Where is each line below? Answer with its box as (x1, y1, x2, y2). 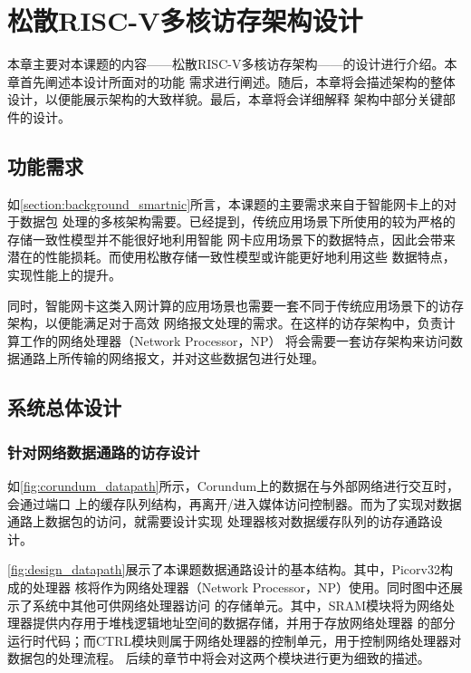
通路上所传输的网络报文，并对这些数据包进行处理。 (19, 349, 324, 368)
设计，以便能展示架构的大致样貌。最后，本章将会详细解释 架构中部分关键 (7, 90, 443, 109)
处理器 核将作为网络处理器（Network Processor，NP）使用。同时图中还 (32, 578, 451, 597)
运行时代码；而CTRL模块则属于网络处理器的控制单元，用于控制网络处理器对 (7, 630, 462, 649)
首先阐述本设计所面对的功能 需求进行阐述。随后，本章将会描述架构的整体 (19, 72, 456, 91)
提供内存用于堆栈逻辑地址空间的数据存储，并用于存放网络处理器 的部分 (32, 613, 456, 632)
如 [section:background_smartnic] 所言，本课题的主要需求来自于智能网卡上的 (7, 194, 445, 213)
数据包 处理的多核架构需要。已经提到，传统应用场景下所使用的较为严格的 (19, 212, 456, 231)
